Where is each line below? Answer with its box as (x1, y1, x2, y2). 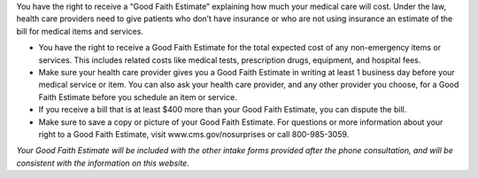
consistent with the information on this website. (16, 158, 189, 168)
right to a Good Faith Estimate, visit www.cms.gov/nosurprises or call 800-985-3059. (38, 128, 350, 139)
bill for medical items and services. (16, 26, 143, 36)
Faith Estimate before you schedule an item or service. (38, 91, 238, 102)
